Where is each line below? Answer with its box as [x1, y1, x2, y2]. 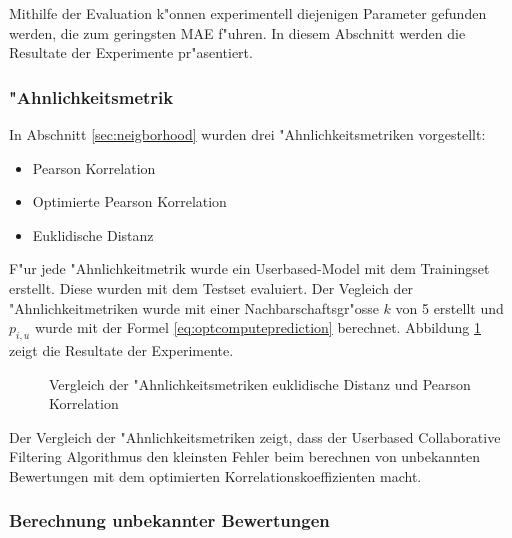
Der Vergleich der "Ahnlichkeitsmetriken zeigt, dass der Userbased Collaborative [9, 426, 501, 447]
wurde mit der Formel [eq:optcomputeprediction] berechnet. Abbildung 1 [34, 317, 481, 338]
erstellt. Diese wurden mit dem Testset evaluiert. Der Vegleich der [9, 277, 414, 298]
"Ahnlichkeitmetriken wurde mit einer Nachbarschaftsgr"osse [9, 297, 379, 318]
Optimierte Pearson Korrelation [32, 191, 227, 212]
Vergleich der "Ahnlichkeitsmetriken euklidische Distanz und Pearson [49, 373, 471, 394]
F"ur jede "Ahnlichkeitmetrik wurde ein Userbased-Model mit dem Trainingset [9, 258, 490, 279]
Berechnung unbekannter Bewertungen [9, 508, 330, 533]
